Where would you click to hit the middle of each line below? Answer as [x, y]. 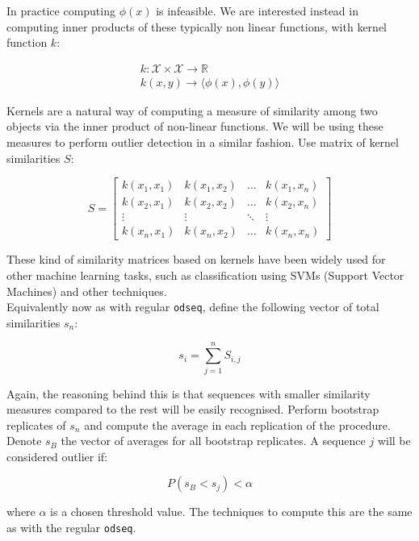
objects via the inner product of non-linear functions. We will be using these [195, 126]
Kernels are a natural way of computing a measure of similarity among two [192, 110]
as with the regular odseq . [71, 528]
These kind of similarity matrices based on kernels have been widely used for [196, 259]
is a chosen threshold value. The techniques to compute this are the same [231, 512]
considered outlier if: [57, 456]
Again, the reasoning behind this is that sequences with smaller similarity [189, 393]
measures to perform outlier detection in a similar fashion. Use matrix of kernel [203, 142]
